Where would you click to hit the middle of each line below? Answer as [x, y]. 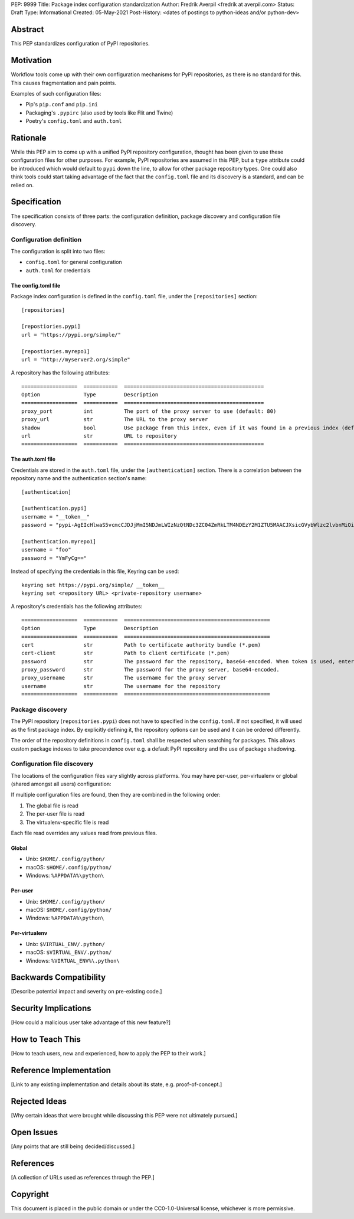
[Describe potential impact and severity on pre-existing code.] [86, 992]
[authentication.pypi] [54, 509]
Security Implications [51, 1008]
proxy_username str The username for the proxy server [124, 678]
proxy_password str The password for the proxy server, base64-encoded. [150, 670]
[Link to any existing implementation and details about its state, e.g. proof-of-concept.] [117, 1084]
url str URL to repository [99, 436]
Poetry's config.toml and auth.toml [74, 121]
